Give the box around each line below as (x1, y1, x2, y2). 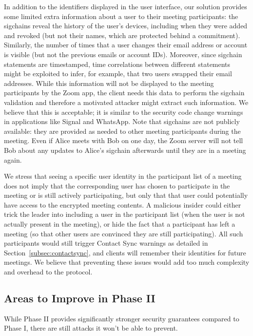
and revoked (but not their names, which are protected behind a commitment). (4, 30, 240, 40)
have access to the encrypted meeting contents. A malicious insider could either (4, 199, 241, 210)
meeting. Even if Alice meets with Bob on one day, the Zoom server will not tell (4, 135, 243, 146)
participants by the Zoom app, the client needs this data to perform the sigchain (4, 87, 245, 98)
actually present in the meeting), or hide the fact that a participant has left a (4, 219, 235, 229)
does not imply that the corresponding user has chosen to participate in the (4, 180, 230, 190)
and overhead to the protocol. (4, 267, 93, 277)
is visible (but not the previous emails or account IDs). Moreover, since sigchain (4, 49, 242, 59)
